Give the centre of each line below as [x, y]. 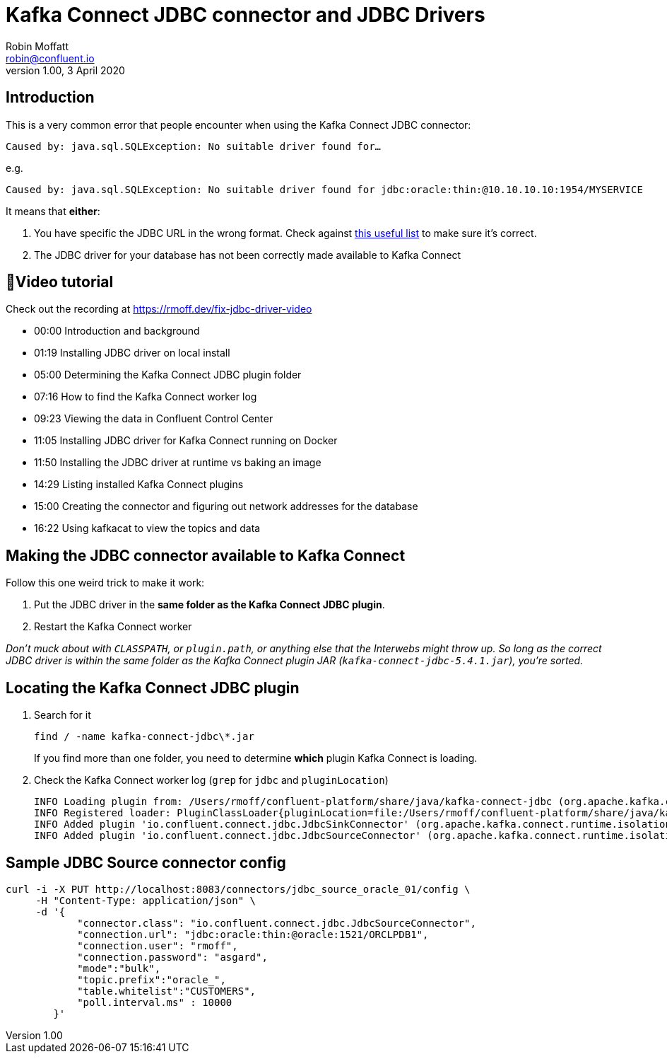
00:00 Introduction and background [117, 331]
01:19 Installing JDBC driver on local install [132, 353]
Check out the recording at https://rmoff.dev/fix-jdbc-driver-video [159, 309]
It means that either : [53, 211]
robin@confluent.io [50, 58]
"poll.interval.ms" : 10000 [155, 1002]
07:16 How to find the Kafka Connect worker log [146, 397]
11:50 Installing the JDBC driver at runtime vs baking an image [178, 463]
